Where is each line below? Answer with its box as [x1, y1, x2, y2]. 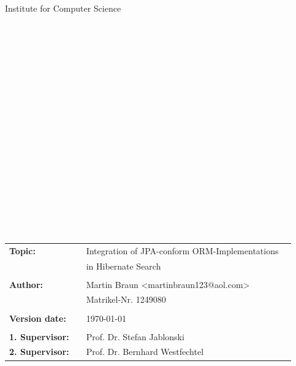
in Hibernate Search [86, 259, 161, 272]
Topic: [9, 244, 36, 257]
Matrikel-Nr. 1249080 [86, 293, 166, 306]
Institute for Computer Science [5, 2, 121, 14]
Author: [9, 278, 44, 290]
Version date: [9, 311, 66, 324]
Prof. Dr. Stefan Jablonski [86, 330, 184, 343]
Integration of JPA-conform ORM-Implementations [86, 244, 279, 257]
